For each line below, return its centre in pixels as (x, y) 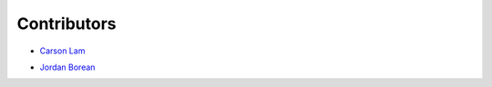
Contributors (67, 24)
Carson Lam (62, 51)
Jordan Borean (67, 67)
